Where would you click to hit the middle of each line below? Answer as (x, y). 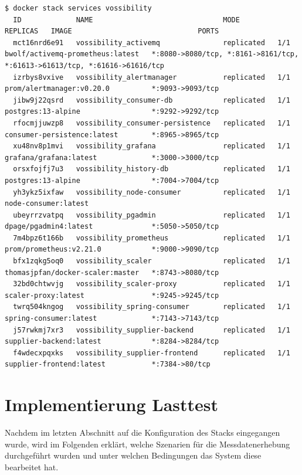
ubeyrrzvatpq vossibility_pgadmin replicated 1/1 (152, 215)
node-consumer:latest (47, 204)
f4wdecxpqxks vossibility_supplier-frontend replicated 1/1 (152, 353)
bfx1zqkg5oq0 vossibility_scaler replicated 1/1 (152, 261)
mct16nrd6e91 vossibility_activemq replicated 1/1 (152, 43)
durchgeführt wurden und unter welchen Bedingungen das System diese (133, 455)
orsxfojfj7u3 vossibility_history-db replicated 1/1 (152, 169)
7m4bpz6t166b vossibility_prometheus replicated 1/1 (152, 238)
